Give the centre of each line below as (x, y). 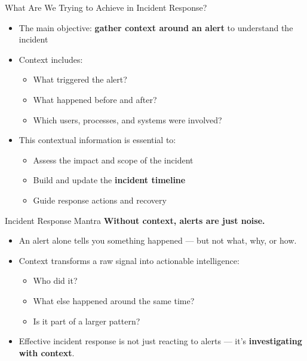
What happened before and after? (95, 99)
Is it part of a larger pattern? (87, 321)
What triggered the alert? (80, 79)
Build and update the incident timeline (109, 180)
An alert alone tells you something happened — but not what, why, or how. (158, 240)
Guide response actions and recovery (100, 200)
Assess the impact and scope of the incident (113, 160)
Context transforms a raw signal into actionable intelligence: (129, 260)
